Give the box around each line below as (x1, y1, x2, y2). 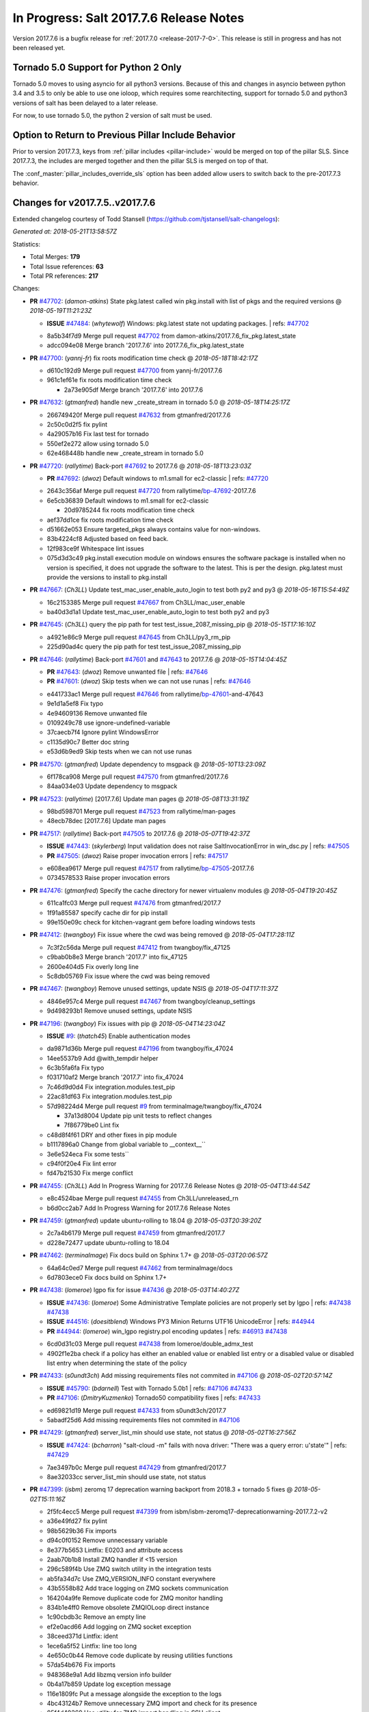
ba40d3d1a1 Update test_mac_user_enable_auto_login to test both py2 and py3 (46, 608, 270, 616)
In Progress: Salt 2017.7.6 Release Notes (12, 10, 245, 25)
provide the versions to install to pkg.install (46, 572, 167, 581)
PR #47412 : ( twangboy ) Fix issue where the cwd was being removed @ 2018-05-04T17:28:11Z (29, 931, 295, 939)
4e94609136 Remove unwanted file (46, 709, 148, 717)
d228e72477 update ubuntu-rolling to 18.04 (46, 1238, 170, 1246)
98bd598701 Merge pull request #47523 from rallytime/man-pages (46, 807, 236, 816)
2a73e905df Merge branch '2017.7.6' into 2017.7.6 (64, 386, 204, 394)
